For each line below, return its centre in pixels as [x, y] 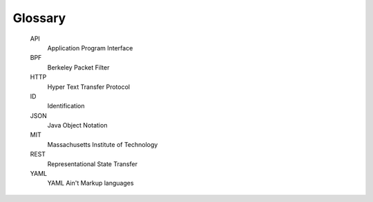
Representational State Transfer [93, 164]
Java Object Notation [77, 125]
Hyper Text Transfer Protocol [89, 87]
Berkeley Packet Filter [78, 67]
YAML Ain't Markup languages [90, 183]
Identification [66, 106]
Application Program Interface [90, 48]
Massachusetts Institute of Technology [103, 144]
